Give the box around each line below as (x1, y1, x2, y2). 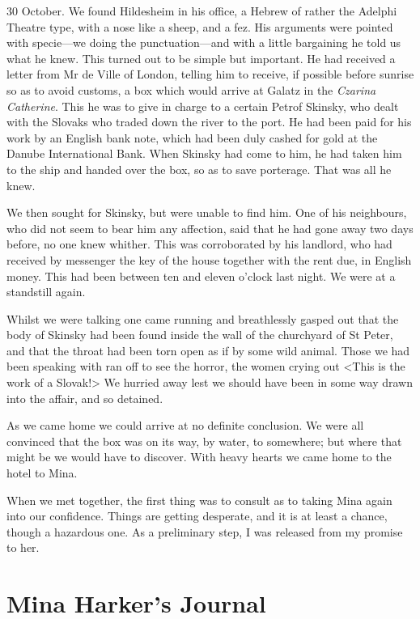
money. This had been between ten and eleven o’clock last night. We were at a (6, 267, 396, 284)
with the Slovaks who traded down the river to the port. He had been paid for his (6, 113, 412, 130)
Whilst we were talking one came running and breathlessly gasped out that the (6, 310, 399, 327)
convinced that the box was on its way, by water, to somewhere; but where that (6, 432, 402, 449)
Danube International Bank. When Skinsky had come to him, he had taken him (6, 145, 402, 162)
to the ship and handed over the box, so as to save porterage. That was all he (6, 160, 392, 177)
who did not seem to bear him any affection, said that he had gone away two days (6, 219, 414, 236)
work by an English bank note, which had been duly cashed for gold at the (6, 129, 378, 146)
